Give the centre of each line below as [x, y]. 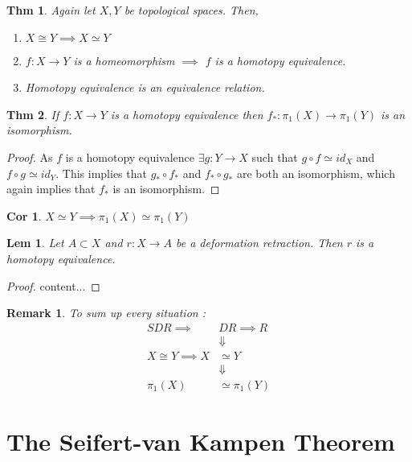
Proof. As [30, 157]
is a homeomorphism [124, 60]
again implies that [51, 189]
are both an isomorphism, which [316, 173]
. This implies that [101, 173]
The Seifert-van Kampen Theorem [201, 441]
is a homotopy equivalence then [187, 114]
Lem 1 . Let [35, 243]
